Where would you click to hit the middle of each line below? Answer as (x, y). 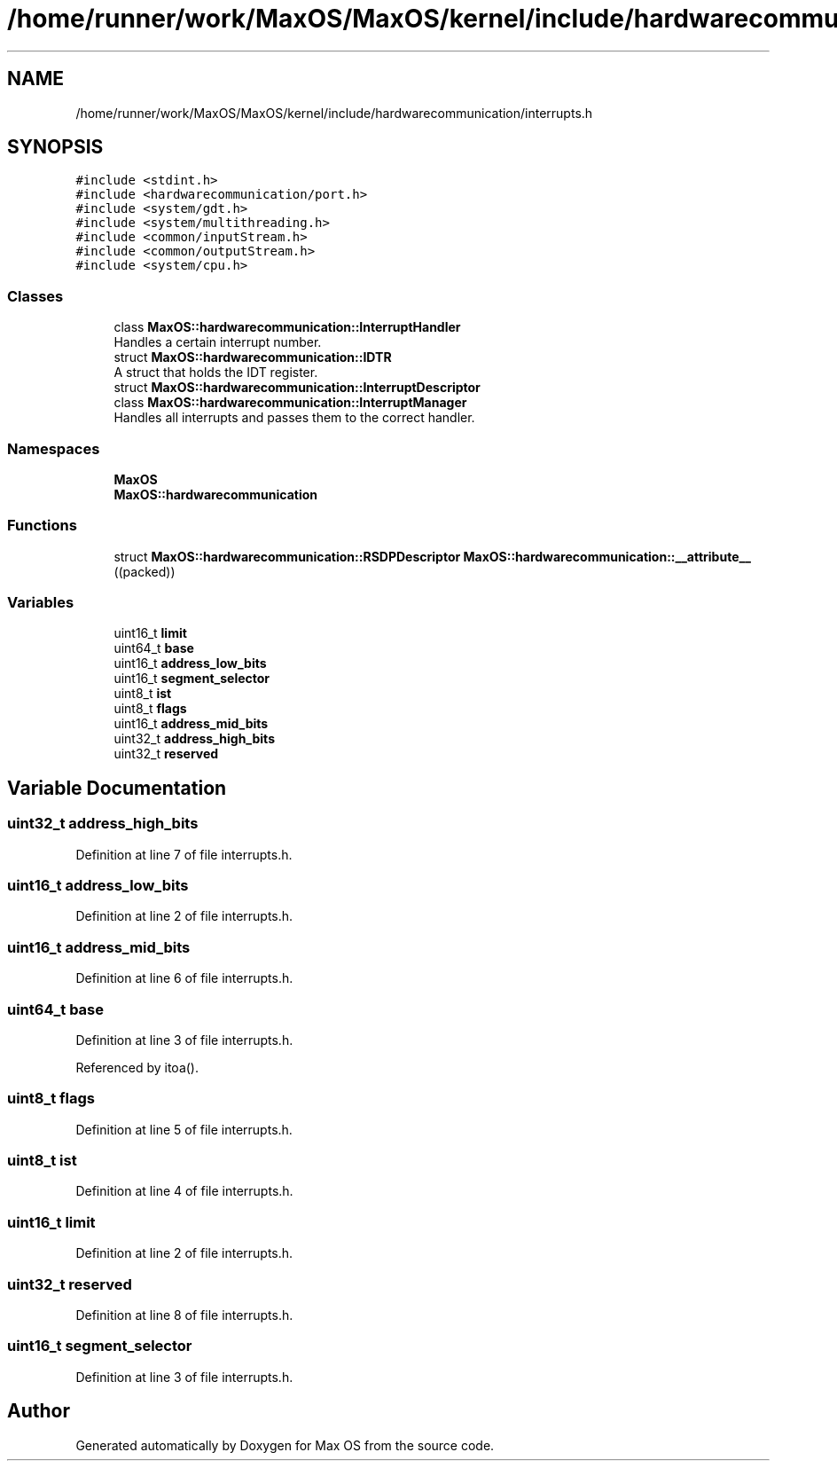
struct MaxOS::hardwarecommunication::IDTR (253, 357)
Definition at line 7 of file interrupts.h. (184, 854)
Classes (35, 296)
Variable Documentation (117, 788)
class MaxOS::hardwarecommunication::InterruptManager (290, 403)
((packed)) (145, 571)
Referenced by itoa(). (137, 1067)
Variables (41, 603)
